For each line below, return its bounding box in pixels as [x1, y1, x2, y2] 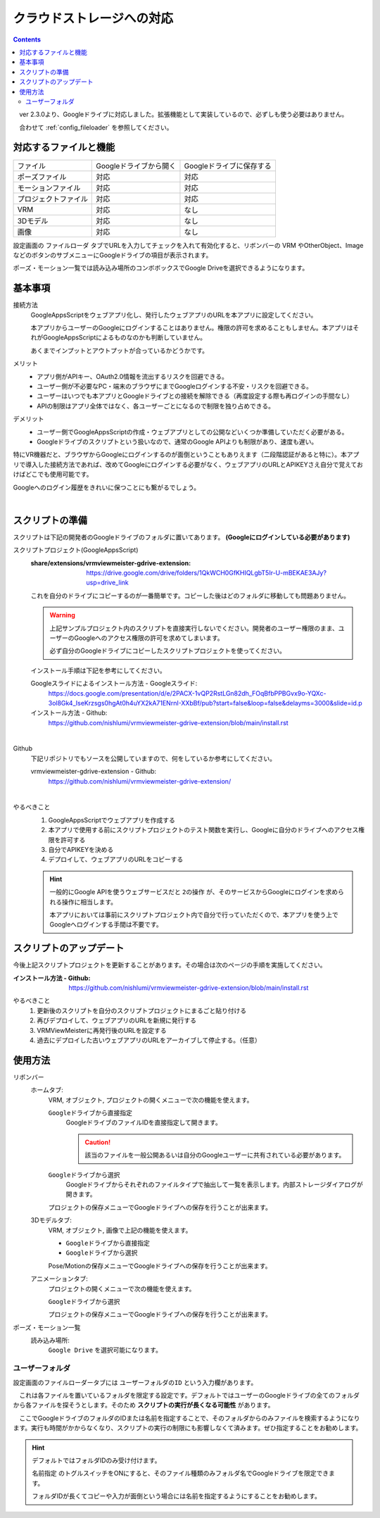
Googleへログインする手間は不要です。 [49, 920, 163, 929]
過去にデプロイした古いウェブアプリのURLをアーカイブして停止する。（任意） [37, 1036, 262, 1044]
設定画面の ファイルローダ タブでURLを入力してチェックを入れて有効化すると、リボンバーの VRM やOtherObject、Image [13, 241, 364, 249]
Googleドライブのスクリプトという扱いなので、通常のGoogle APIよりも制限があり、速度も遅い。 [37, 437, 318, 446]
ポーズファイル [17, 172, 67, 182]
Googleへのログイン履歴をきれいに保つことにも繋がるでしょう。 [13, 483, 201, 491]
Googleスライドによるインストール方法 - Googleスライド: [30, 679, 198, 688]
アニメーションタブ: [30, 1274, 88, 1283]
